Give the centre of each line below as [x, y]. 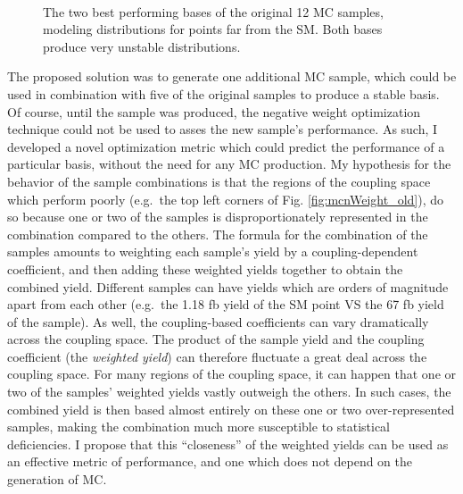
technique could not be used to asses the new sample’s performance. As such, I [223, 129]
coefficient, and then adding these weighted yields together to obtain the [205, 268]
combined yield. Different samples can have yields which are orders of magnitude [228, 286]
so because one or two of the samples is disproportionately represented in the [218, 217]
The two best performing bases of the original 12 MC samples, [213, 11]
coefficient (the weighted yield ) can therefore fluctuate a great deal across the [217, 356]
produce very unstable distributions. [142, 46]
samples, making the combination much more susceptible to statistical [199, 427]
